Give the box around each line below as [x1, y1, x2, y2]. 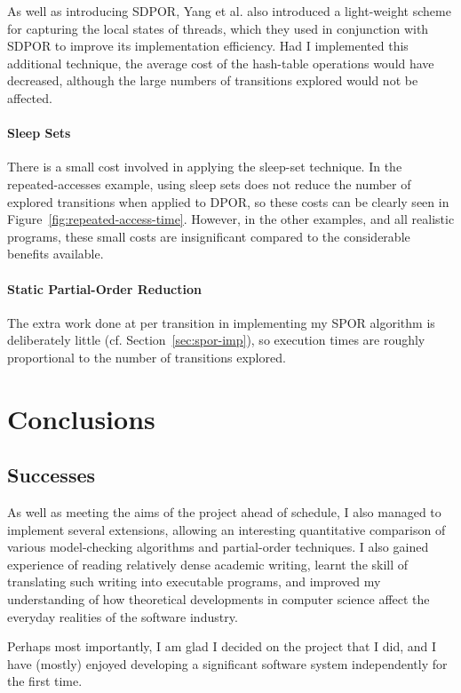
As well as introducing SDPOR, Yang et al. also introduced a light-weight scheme [7, 2, 451, 20]
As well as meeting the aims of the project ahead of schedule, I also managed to [7, 503, 441, 522]
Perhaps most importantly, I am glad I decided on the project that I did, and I [7, 637, 437, 656]
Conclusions [7, 400, 155, 436]
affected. [7, 88, 52, 107]
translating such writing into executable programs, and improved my [7, 572, 381, 591]
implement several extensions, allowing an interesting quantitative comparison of [7, 520, 446, 538]
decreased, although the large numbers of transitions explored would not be [7, 71, 418, 90]
